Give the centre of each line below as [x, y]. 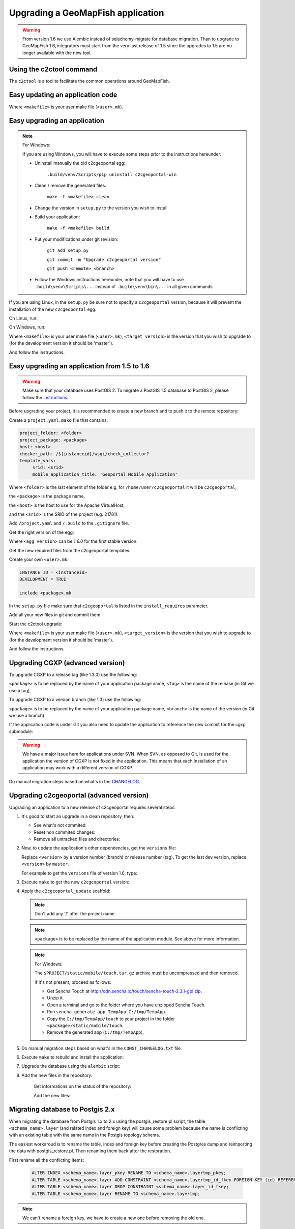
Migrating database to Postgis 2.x [62, 1109]
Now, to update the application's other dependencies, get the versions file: [99, 848]
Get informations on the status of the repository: [82, 1086]
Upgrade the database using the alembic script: [71, 1066]
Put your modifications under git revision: [76, 239]
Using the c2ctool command [53, 69]
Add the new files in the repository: [57, 1075]
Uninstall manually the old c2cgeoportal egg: [80, 163]
